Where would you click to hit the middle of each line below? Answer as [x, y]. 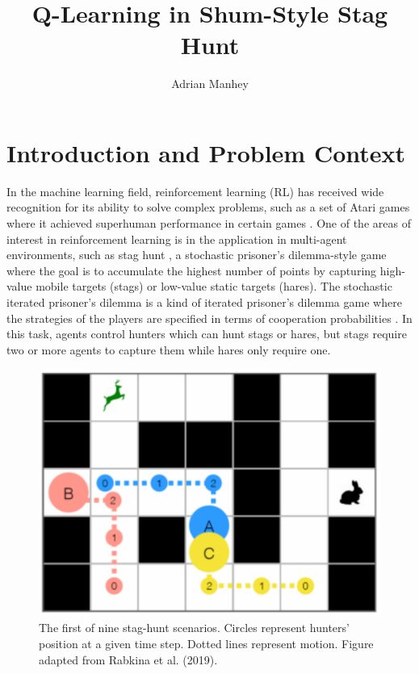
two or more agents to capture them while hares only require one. [169, 349]
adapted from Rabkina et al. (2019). [128, 659]
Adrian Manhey [210, 84]
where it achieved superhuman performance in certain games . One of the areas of [209, 223]
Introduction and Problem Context [206, 152]
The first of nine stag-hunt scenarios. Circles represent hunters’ [194, 628]
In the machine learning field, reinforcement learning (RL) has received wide [195, 191]
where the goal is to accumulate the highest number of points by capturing [192, 270]
